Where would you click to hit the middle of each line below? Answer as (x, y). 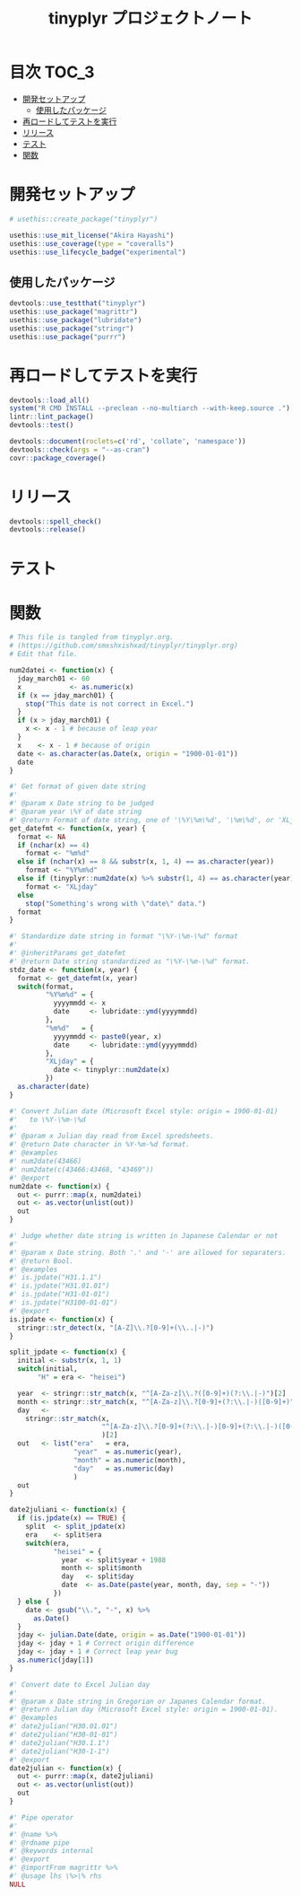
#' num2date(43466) (46, 1162)
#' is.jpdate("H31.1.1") (56, 1277)
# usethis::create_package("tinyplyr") (84, 219)
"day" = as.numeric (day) (124, 1469)
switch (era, (47, 1543)
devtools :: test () (42, 426)
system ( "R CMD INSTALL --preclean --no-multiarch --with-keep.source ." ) (150, 408)
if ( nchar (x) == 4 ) (54, 845)
